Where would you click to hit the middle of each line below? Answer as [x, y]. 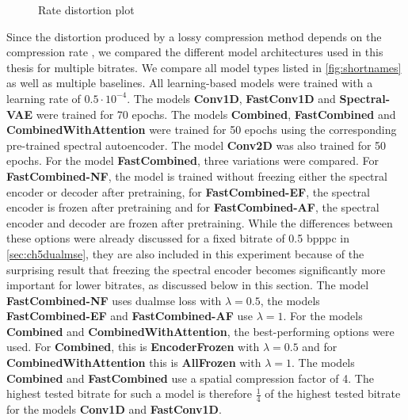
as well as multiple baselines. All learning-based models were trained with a [190, 83]
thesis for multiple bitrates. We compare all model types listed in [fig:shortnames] [204, 67]
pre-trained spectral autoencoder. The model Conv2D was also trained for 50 [196, 145]
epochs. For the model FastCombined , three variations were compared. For [193, 160]
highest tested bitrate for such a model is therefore [130, 393]
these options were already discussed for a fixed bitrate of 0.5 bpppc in [178, 238]
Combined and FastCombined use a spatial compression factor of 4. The [190, 378]
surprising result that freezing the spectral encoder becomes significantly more [196, 269]
